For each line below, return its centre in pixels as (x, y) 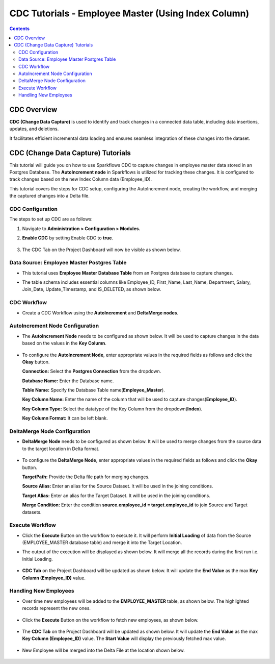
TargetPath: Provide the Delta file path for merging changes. (86, 477)
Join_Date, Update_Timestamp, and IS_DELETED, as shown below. (92, 289)
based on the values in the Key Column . (64, 343)
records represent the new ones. (57, 608)
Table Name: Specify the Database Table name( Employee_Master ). (93, 390)
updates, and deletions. (34, 129)
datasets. (32, 512)
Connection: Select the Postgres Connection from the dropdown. (92, 371)
